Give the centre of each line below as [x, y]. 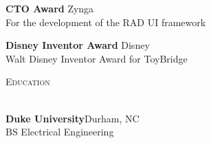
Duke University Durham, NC [73, 118]
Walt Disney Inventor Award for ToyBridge [97, 58]
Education [28, 81]
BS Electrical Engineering [60, 132]
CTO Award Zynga [50, 8]
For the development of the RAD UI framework [106, 22]
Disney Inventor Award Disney [78, 45]
